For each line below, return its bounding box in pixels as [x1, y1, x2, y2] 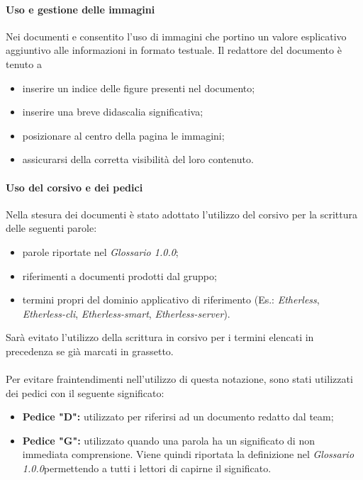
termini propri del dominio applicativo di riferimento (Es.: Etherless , [22, 292, 320, 307]
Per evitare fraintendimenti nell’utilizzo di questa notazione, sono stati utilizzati [6, 372, 353, 386]
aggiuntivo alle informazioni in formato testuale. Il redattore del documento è [6, 43, 342, 57]
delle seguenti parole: [6, 221, 97, 235]
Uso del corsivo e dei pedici [6, 179, 143, 194]
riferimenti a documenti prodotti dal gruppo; [22, 268, 217, 283]
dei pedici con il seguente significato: [6, 385, 164, 400]
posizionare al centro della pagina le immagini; [22, 128, 225, 143]
